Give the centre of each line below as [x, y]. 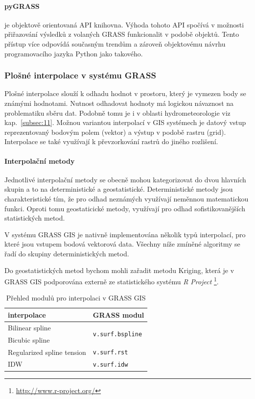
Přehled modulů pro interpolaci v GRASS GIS [76, 298]
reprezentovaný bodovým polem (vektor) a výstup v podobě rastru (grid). [115, 132]
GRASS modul [118, 314]
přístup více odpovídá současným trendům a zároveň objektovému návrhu [115, 43]
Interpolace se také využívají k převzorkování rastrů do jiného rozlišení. [111, 141]
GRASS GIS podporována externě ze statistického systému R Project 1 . [112, 281]
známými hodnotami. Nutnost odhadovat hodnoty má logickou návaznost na [119, 103]
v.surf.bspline [117, 335]
